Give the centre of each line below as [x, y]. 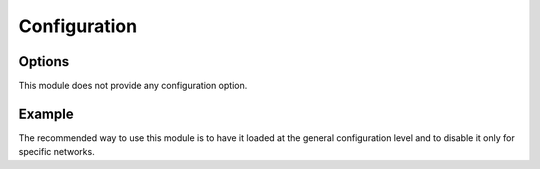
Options [44, 61]
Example [46, 113]
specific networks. [56, 152]
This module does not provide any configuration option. [133, 86]
